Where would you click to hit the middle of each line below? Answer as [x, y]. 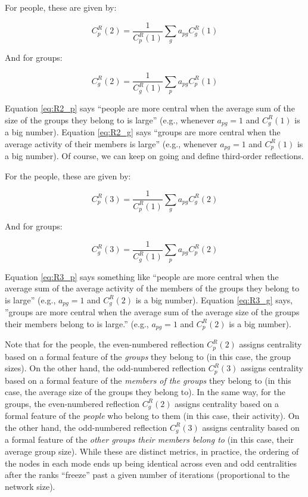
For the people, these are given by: [68, 175]
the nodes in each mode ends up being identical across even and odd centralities [151, 463]
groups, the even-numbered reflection [72, 403]
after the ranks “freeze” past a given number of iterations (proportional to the [147, 475]
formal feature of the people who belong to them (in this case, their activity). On [152, 416]
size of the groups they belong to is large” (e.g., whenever [110, 119]
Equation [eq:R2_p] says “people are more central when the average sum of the [150, 108]
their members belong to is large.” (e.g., [77, 323]
